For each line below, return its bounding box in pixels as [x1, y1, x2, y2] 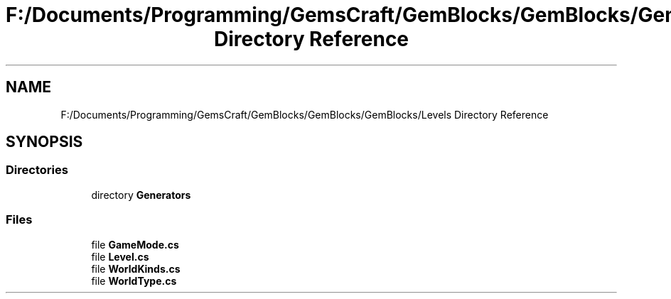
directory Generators [91, 188, 191, 201]
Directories [6, 163, 68, 178]
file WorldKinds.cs [91, 262, 181, 275]
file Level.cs [91, 250, 149, 263]
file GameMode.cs [91, 238, 179, 251]
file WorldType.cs [91, 274, 177, 287]
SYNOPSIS [6, 133, 83, 151]
